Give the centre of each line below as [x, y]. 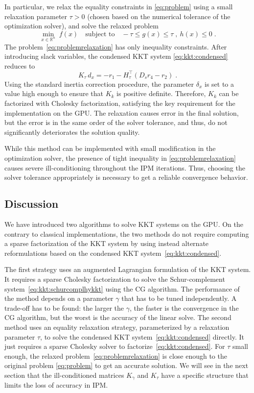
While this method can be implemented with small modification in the [110, 148]
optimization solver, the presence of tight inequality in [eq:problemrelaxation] [120, 158]
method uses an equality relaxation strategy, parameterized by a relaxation [117, 327]
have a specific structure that [205, 375]
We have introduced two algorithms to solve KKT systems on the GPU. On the [124, 224]
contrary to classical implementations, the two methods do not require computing [127, 233]
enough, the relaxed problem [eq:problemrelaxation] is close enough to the [116, 356]
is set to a [219, 84]
